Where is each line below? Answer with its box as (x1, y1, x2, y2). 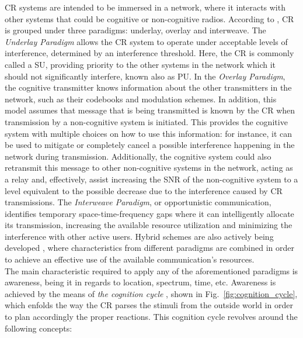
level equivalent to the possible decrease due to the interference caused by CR (5, 184, 283, 196)
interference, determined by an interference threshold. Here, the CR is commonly (5, 47, 294, 59)
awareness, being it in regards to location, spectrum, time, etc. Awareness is (5, 276, 276, 288)
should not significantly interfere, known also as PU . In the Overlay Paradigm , (5, 70, 285, 82)
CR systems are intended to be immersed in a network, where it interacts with (5, 1, 285, 13)
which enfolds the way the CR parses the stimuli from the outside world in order (5, 299, 293, 311)
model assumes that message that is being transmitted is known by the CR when (5, 104, 295, 116)
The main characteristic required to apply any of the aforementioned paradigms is (5, 264, 298, 277)
